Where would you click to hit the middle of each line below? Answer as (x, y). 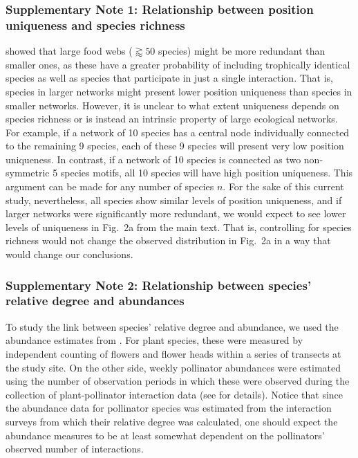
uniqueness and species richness (95, 25)
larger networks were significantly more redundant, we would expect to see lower (176, 213)
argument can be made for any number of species (110, 186)
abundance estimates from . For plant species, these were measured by (154, 340)
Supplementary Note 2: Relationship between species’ (159, 285)
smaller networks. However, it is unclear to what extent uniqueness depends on (172, 105)
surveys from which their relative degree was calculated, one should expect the (172, 421)
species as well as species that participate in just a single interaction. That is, (169, 78)
